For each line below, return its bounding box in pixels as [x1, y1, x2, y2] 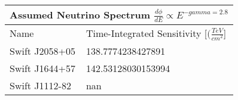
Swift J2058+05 [10, 43, 76, 58]
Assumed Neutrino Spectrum [10, 8, 151, 21]
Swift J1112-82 [10, 78, 71, 92]
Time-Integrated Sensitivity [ [86, 26, 208, 40]
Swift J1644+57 [10, 61, 76, 75]
